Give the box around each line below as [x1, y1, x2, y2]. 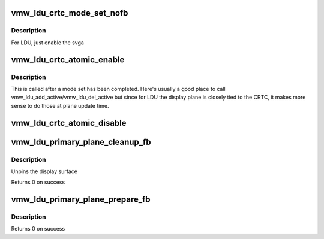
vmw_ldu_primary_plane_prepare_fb [11, 195, 151, 205]
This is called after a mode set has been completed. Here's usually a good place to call [11, 85, 226, 92]
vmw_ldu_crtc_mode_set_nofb [11, 8, 128, 18]
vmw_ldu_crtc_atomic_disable [11, 117, 127, 128]
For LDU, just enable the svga [11, 39, 84, 46]
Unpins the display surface [11, 168, 78, 175]
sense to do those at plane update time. [11, 102, 109, 109]
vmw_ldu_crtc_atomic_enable [11, 55, 125, 65]
